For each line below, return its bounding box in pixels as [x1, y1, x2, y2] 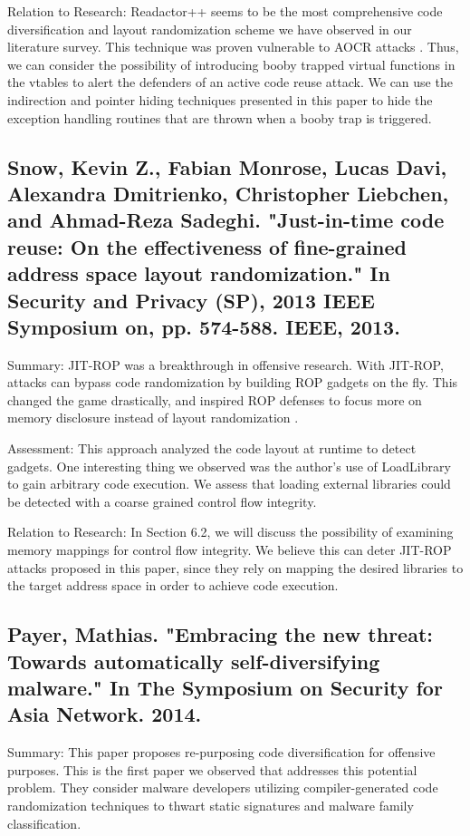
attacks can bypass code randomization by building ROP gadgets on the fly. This [7, 373, 458, 392]
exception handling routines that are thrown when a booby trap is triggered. [7, 108, 432, 127]
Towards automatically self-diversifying [7, 646, 380, 675]
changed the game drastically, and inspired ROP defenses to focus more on [7, 390, 422, 409]
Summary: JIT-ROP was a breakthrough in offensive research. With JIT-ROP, [7, 355, 444, 374]
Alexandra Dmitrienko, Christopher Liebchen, [7, 179, 449, 207]
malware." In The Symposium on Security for [7, 674, 443, 701]
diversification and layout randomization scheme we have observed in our [7, 19, 412, 38]
